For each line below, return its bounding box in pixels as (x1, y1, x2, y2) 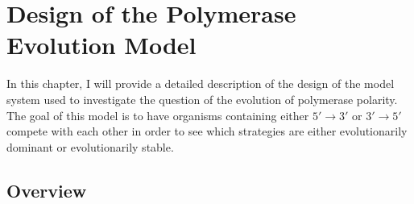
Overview (6, 177, 87, 202)
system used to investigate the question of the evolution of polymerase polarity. (6, 90, 398, 107)
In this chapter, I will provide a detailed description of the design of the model (6, 75, 395, 92)
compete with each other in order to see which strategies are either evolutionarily (6, 123, 408, 139)
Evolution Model (6, 28, 197, 61)
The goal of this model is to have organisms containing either (6, 106, 309, 123)
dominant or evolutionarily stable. (6, 138, 174, 155)
